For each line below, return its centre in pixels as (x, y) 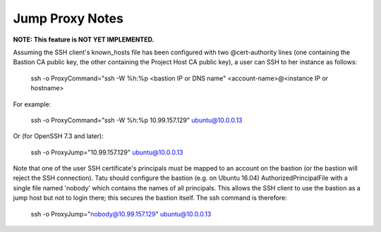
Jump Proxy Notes (68, 18)
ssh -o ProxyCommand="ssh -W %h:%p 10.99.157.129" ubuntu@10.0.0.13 (137, 120)
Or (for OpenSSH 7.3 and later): (58, 136)
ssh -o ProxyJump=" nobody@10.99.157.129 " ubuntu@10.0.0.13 (121, 214)
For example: (32, 104)
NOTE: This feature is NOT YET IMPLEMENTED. (84, 39)
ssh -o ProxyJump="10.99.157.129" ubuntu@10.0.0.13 (107, 152)
